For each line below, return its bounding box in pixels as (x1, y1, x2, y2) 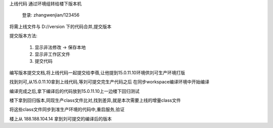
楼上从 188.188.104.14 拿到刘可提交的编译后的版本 (9, 115, 112, 121)
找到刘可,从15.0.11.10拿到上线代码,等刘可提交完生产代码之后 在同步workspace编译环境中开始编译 (9, 79, 210, 85)
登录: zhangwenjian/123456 (22, 12, 80, 18)
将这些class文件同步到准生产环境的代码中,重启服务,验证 (9, 106, 125, 112)
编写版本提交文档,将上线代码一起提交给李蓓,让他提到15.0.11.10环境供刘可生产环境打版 (9, 69, 186, 75)
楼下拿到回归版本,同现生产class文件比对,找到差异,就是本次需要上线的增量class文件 (9, 97, 181, 103)
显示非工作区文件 (34, 51, 70, 57)
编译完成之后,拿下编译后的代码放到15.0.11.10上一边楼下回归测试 (9, 88, 140, 94)
